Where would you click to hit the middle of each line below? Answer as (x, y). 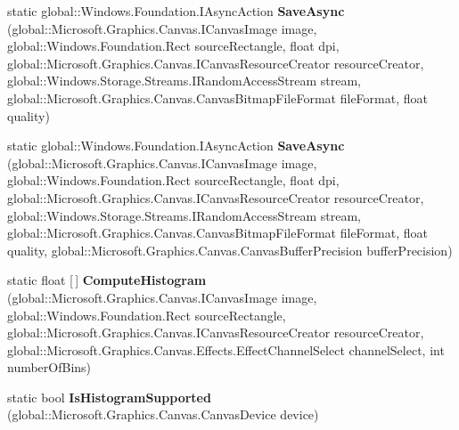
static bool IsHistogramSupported (109, 397)
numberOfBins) (49, 367)
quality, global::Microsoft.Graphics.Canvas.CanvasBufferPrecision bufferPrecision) (230, 250)
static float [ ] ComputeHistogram (107, 280)
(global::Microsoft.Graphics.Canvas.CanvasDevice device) (163, 414)
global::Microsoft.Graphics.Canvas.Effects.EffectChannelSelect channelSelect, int (226, 349)
